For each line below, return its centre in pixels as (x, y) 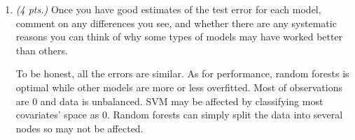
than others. (42, 50)
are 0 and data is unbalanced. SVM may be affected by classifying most (169, 101)
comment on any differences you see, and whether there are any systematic (176, 23)
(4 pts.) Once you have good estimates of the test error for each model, (168, 9)
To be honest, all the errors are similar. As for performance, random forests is (182, 73)
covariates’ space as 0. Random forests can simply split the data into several (179, 115)
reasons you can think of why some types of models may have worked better (179, 37)
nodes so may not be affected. (79, 128)
